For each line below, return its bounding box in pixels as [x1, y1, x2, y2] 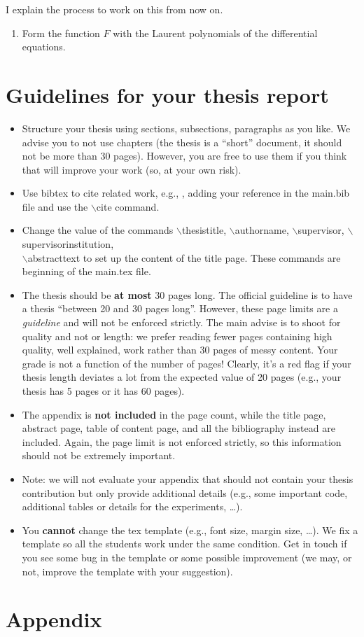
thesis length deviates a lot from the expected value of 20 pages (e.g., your [22, 370, 342, 384]
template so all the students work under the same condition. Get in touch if [22, 536, 347, 551]
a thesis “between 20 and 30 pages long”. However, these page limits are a [22, 301, 338, 316]
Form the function [22, 25, 100, 40]
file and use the [22, 199, 88, 213]
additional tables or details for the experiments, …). [22, 499, 243, 514]
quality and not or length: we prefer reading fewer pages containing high [22, 328, 332, 343]
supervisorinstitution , [22, 237, 114, 251]
